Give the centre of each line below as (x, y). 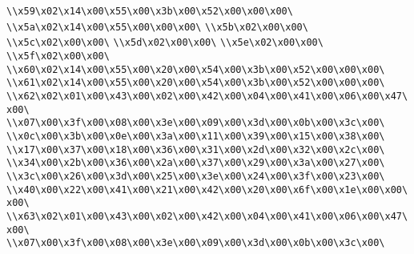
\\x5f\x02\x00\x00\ (58, 56)
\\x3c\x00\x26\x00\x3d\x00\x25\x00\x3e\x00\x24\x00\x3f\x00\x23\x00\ (196, 176)
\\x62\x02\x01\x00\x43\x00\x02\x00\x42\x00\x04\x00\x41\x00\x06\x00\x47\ (207, 96)
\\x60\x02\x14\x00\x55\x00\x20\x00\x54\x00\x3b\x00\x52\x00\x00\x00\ (196, 69)
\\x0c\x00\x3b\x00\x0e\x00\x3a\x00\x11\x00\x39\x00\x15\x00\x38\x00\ (196, 136)
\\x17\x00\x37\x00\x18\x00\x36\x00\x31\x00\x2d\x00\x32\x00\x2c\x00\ (196, 149)
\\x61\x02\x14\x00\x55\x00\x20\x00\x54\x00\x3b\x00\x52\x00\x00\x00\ (196, 83)
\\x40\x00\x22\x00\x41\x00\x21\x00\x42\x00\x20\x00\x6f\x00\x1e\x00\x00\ (207, 189)
